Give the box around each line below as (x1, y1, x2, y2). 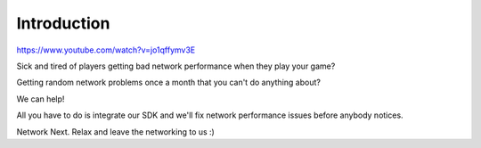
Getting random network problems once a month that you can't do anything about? (16, 77, 321, 88)
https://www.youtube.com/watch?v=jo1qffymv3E (16, 45, 196, 55)
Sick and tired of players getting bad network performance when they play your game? (16, 61, 336, 71)
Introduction (16, 13, 110, 33)
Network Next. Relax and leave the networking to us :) (16, 126, 216, 137)
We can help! (16, 94, 65, 104)
